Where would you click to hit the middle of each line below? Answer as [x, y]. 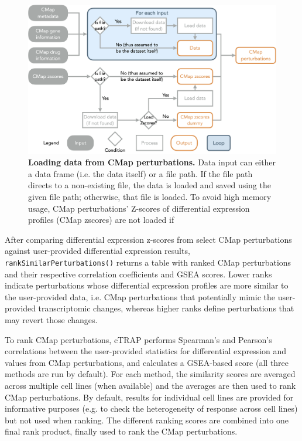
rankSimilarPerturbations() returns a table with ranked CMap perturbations [148, 262]
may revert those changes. [51, 320]
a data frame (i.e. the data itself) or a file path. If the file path [140, 173]
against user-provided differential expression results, [97, 251]
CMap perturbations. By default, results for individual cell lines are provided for [149, 397]
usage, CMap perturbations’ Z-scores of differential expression [139, 208]
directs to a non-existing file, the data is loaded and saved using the [150, 185]
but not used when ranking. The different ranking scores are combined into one [147, 420]
